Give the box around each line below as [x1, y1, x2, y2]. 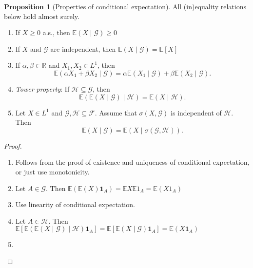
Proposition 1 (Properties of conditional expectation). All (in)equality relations [4, 1, 246, 11]
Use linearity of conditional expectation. [15, 199, 135, 210]
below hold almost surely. [4, 11, 79, 21]
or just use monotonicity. [15, 166, 90, 176]
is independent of [171, 107, 222, 117]
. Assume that [95, 107, 137, 117]
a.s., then [42, 27, 70, 38]
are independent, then [50, 43, 116, 54]
